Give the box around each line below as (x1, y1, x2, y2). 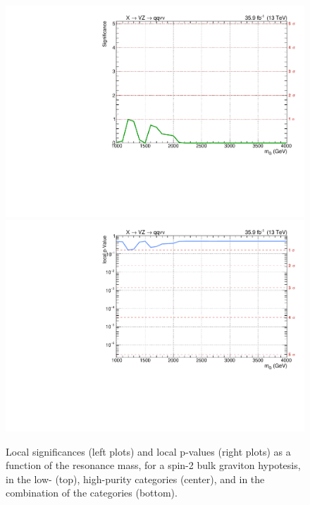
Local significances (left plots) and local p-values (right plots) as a (6, 444, 291, 458)
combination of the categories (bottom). (6, 485, 178, 500)
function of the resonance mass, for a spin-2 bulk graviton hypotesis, (6, 458, 301, 473)
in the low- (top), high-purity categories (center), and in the (6, 471, 265, 486)
